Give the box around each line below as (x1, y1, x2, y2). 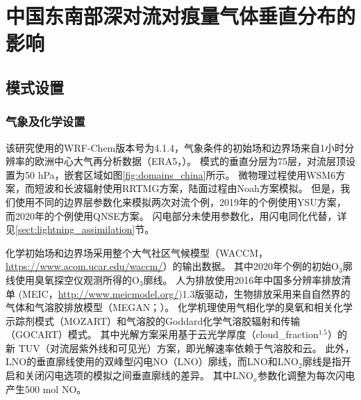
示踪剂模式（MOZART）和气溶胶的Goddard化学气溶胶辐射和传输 (6, 313, 301, 328)
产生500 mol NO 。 (6, 381, 87, 396)
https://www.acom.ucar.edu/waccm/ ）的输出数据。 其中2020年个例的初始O (6, 259, 339, 273)
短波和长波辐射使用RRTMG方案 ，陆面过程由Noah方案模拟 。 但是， (34, 181, 341, 195)
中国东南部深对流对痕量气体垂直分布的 (6, 1, 356, 30)
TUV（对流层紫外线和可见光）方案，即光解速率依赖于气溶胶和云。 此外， (18, 340, 355, 355)
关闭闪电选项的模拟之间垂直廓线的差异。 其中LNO (24, 368, 253, 383)
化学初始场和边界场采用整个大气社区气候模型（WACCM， (6, 245, 268, 259)
